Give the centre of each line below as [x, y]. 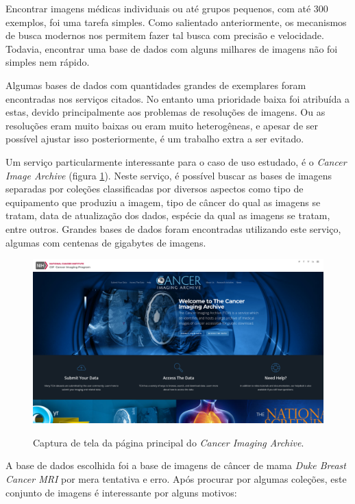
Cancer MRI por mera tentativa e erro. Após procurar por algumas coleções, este [176, 479]
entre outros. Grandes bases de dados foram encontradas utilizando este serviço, [173, 228]
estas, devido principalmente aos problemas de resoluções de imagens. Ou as [166, 112]
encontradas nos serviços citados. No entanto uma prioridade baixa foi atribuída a [177, 98]
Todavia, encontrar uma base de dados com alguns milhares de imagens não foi [172, 48]
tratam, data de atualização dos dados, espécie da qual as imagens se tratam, [168, 215]
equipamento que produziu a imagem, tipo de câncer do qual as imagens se [163, 202]
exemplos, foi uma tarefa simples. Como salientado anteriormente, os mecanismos [176, 22]
